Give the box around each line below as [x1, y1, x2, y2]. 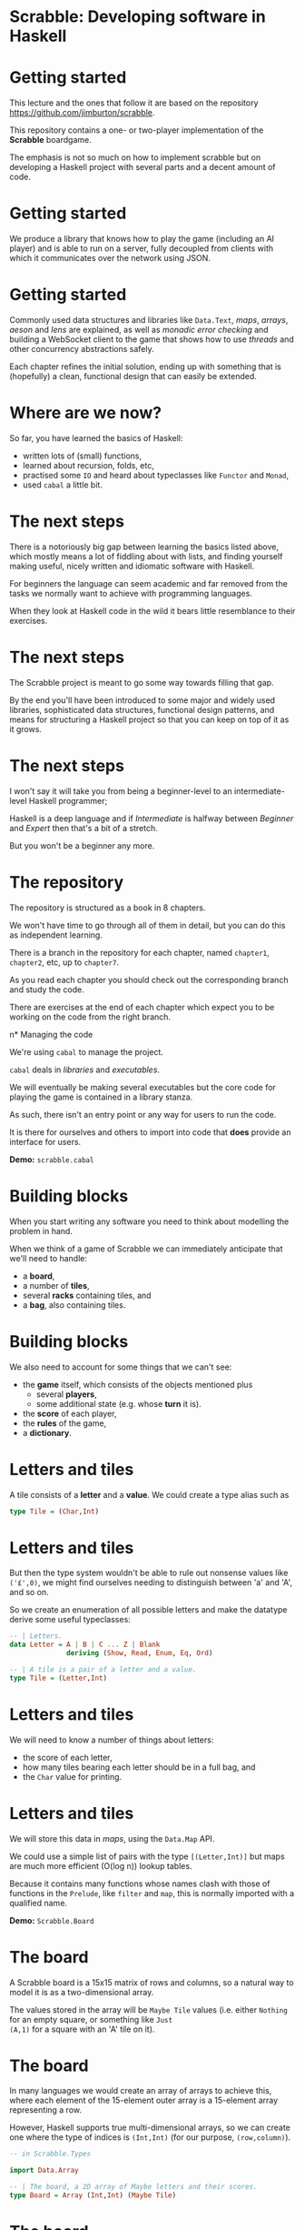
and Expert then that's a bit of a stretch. [9, 822, 158, 833]
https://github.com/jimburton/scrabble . [9, 107, 155, 118]
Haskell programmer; [28, 795, 108, 806]
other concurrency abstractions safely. [9, 344, 154, 354]
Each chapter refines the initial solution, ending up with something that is [9, 361, 281, 372]
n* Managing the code [9, 1029, 93, 1040]
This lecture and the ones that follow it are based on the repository [9, 97, 259, 108]
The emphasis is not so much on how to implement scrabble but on [9, 152, 261, 163]
